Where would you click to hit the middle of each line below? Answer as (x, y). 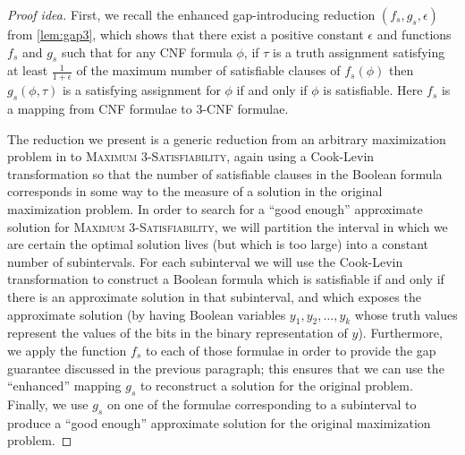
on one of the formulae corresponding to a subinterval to (262, 403)
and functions (414, 34)
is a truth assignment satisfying (359, 52)
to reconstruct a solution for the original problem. (276, 386)
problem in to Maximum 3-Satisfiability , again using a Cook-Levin (191, 156)
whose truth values (406, 314)
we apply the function (67, 350)
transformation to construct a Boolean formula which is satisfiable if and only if (226, 279)
